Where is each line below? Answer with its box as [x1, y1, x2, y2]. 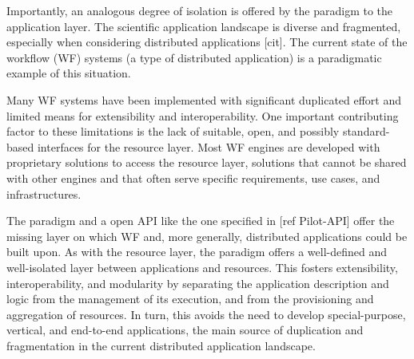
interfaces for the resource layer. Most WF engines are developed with [37, 138, 380, 155]
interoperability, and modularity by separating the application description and [6, 274, 389, 291]
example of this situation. [6, 65, 131, 81]
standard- [342, 123, 390, 140]
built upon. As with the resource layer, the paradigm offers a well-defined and [6, 243, 388, 260]
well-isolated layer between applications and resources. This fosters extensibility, [6, 258, 398, 275]
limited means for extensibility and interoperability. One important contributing [6, 107, 399, 124]
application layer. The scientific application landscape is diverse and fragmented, [6, 18, 401, 34]
